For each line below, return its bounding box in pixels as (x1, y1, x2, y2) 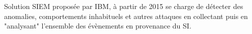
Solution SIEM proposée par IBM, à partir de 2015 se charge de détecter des (4, 1, 243, 11)
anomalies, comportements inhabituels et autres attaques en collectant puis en (4, 10, 248, 21)
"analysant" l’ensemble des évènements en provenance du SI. (4, 20, 191, 31)
